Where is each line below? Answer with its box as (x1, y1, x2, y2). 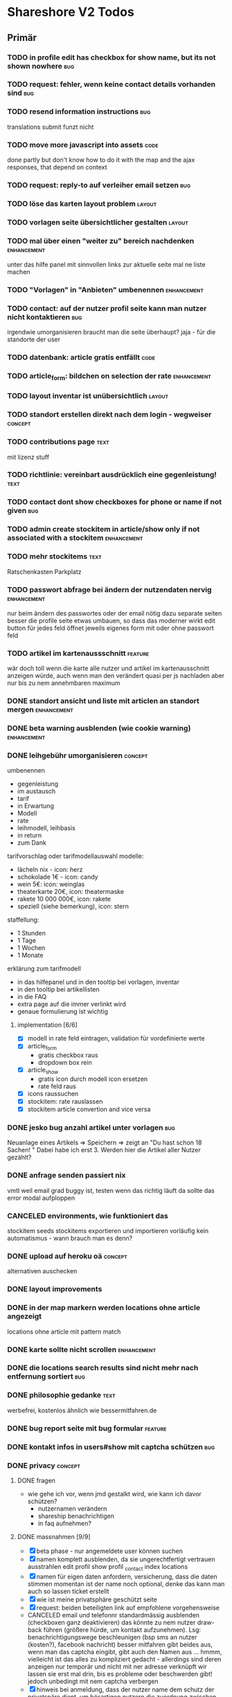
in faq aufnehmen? (37, 1519, 92, 1527)
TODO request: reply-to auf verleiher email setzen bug (7, 180, 191, 190)
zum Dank (17, 838, 46, 847)
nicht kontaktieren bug (7, 312, 82, 322)
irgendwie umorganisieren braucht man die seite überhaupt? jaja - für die (7, 328, 216, 336)
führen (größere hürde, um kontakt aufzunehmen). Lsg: (43, 1625, 202, 1634)
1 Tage (17, 936, 37, 945)
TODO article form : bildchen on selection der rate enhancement (7, 371, 211, 382)
